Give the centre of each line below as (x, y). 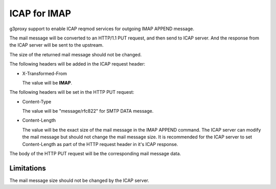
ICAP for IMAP (40, 13)
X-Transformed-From (45, 73)
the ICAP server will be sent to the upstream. (56, 45)
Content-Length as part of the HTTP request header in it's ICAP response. (100, 144)
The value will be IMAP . (47, 82)
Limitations (28, 168)
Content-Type (37, 101)
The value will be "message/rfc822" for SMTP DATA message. (88, 111)
